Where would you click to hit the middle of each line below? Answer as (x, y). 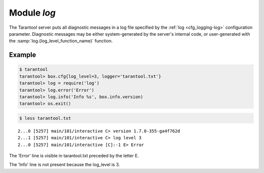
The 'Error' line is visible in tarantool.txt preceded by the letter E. (74, 156)
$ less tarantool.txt (45, 118)
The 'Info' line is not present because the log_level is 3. (65, 165)
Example (22, 55)
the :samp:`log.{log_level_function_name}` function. (61, 41)
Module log (32, 13)
